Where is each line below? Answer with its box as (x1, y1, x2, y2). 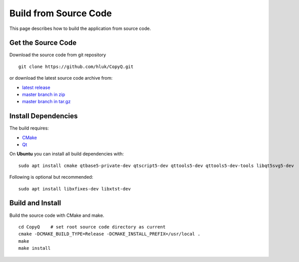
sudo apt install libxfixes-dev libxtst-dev (18, 186, 131, 191)
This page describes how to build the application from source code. (9, 25, 151, 31)
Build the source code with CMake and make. (9, 212, 105, 218)
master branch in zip (22, 91, 65, 97)
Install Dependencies (9, 112, 78, 120)
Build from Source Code (9, 8, 112, 19)
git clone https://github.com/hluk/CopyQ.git (18, 63, 134, 70)
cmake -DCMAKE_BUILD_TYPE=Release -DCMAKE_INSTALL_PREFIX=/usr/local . (18, 231, 201, 237)
